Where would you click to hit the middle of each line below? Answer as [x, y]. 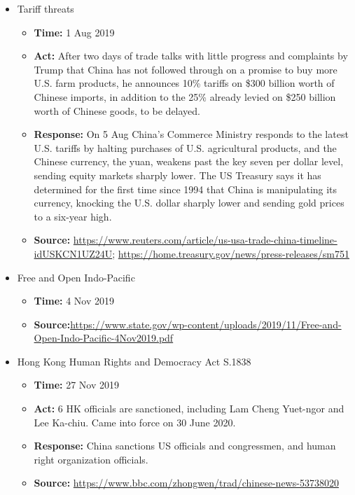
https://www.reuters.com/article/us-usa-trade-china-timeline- [205, 240]
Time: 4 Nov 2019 [74, 301]
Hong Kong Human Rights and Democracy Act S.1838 [134, 361]
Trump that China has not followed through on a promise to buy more [186, 69]
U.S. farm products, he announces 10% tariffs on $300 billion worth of [184, 83]
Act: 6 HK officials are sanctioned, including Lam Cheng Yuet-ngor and [189, 409]
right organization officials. [91, 459]
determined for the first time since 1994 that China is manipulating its [186, 189]
